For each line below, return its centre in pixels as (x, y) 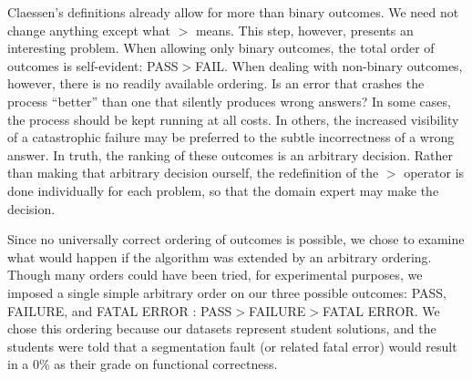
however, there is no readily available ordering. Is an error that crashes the (216, 83)
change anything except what (89, 30)
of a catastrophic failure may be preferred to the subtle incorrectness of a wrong (231, 137)
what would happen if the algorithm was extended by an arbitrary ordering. (220, 256)
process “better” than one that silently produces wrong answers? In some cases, (229, 101)
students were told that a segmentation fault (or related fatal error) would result (232, 346)
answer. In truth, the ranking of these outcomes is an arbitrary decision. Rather (230, 154)
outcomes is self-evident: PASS (93, 65)
